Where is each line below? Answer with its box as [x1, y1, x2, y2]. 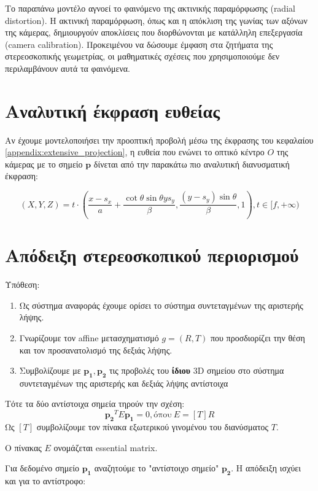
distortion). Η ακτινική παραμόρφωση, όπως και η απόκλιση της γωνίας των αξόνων [5, 14, 308, 26]
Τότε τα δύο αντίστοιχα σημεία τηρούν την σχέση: [5, 397, 185, 410]
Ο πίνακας [5, 441, 42, 454]
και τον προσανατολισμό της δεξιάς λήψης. [19, 343, 173, 356]
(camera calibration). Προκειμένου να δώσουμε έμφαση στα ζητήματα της [5, 37, 273, 50]
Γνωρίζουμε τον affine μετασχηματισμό [19, 331, 159, 344]
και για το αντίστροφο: [5, 474, 86, 487]
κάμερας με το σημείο [5, 157, 83, 170]
